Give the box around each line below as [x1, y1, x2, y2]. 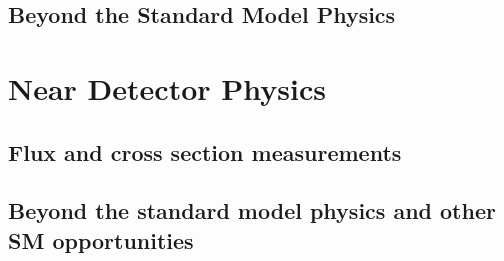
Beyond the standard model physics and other [8, 195, 496, 226]
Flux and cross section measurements [8, 136, 402, 167]
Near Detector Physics [8, 67, 326, 108]
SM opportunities [8, 224, 194, 255]
